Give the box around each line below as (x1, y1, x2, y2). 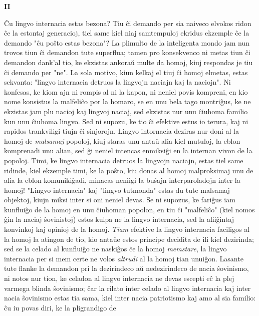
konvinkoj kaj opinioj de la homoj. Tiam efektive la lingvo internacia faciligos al (4, 224, 250, 234)
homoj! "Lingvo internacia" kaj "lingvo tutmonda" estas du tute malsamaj (4, 184, 230, 195)
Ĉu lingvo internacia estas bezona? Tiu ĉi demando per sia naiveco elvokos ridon (4, 18, 251, 28)
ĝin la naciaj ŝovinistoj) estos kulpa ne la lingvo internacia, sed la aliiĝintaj (4, 214, 234, 224)
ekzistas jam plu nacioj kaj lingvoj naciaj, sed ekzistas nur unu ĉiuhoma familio (4, 106, 248, 116)
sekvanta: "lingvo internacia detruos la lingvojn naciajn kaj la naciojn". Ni (4, 77, 231, 87)
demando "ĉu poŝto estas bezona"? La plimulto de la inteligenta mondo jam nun (4, 37, 249, 48)
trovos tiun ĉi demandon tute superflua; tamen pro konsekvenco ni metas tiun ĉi (4, 47, 250, 58)
